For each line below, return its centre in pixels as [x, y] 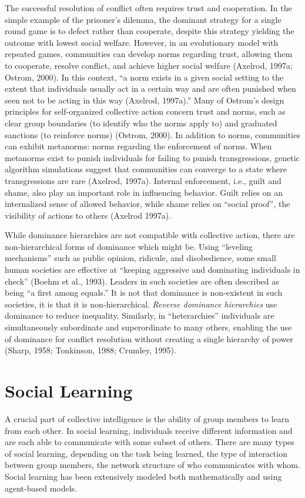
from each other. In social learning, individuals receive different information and [149, 430]
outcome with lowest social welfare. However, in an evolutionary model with [142, 42]
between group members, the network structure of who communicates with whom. [152, 465]
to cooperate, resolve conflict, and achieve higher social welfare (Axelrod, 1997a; [149, 65]
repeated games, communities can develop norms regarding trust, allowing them [149, 54]
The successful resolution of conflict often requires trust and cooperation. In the [148, 8]
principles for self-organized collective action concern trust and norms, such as [145, 111]
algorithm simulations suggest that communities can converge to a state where [146, 169]
